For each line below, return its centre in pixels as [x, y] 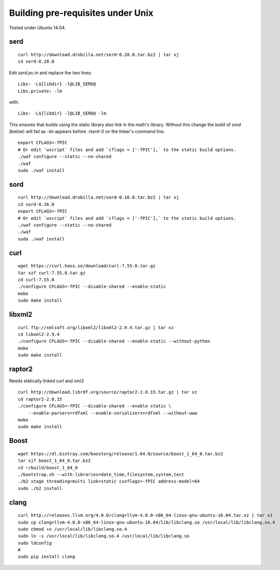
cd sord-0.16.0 [36, 204]
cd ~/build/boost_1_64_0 [48, 468]
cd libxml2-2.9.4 [39, 334]
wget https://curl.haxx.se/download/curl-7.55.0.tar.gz [87, 266]
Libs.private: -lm [40, 91]
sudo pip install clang [47, 557]
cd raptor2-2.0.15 [40, 399]
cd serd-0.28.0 [36, 61]
